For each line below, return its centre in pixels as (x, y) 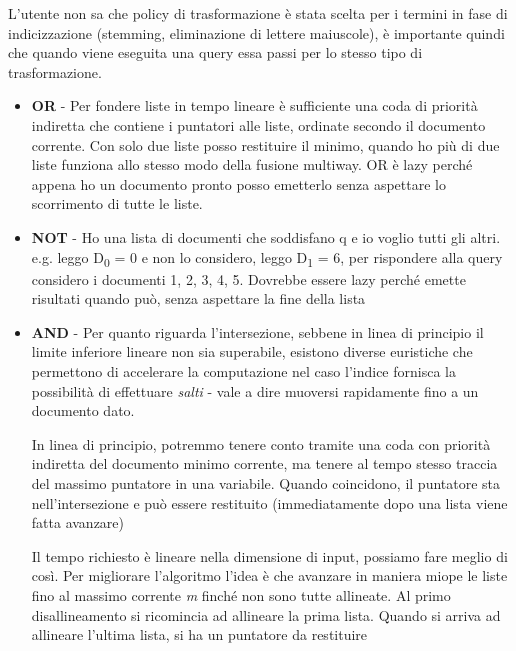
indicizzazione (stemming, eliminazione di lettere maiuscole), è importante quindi (256, 32)
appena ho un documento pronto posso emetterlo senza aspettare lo (238, 183)
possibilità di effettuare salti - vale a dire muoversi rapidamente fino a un (255, 390)
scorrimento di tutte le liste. (117, 203)
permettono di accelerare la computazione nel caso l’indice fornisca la (243, 371)
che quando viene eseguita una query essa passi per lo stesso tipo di (215, 52)
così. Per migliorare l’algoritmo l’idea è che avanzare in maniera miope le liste (269, 575)
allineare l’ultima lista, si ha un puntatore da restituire (199, 634)
